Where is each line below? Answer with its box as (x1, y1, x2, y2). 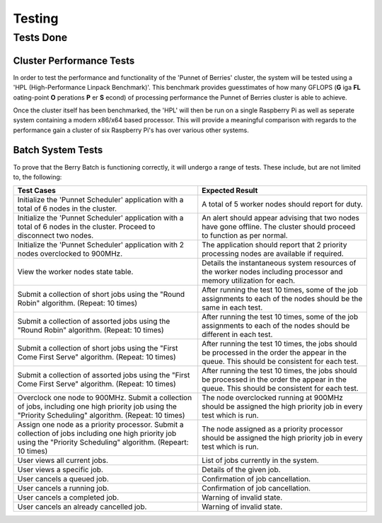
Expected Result (202, 186, 258, 196)
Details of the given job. (202, 465, 281, 475)
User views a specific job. (17, 465, 104, 475)
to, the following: (13, 172, 62, 181)
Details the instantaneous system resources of (202, 258, 357, 268)
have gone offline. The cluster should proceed (202, 222, 356, 232)
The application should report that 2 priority (202, 240, 347, 250)
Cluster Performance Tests (13, 54, 135, 66)
